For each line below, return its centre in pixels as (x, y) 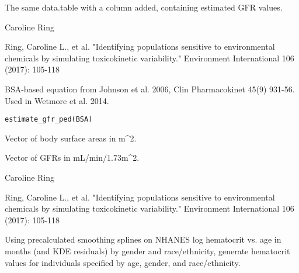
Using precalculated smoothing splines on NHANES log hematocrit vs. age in (143, 239)
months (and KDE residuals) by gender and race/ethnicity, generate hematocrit (147, 250)
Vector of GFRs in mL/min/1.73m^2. (72, 158)
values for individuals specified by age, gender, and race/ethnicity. (123, 262)
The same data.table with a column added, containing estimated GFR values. (144, 7)
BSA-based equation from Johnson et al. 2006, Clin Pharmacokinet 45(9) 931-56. (150, 89)
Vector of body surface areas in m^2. (71, 138)
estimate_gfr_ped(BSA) (49, 120)
